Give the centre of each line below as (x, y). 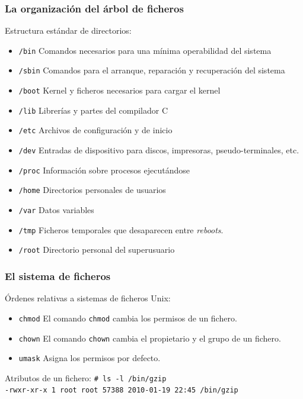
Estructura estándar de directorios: (68, 30)
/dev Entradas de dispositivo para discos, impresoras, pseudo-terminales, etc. (159, 150)
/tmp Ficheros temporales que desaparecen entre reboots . (121, 229)
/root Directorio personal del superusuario (97, 250)
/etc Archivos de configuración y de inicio (95, 130)
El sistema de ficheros (58, 276)
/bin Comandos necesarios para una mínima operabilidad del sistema (145, 50)
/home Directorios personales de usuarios (92, 190)
